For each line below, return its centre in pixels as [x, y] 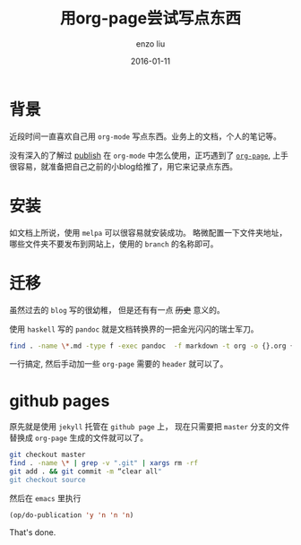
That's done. [33, 532]
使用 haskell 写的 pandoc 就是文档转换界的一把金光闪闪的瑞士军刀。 [134, 329]
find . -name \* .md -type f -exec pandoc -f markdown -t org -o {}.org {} [154, 346]
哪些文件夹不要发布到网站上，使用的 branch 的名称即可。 [114, 244]
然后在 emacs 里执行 [45, 497]
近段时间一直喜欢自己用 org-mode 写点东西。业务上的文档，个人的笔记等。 [146, 136]
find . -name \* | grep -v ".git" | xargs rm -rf [104, 463]
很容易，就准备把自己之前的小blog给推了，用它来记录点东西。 [123, 166]
